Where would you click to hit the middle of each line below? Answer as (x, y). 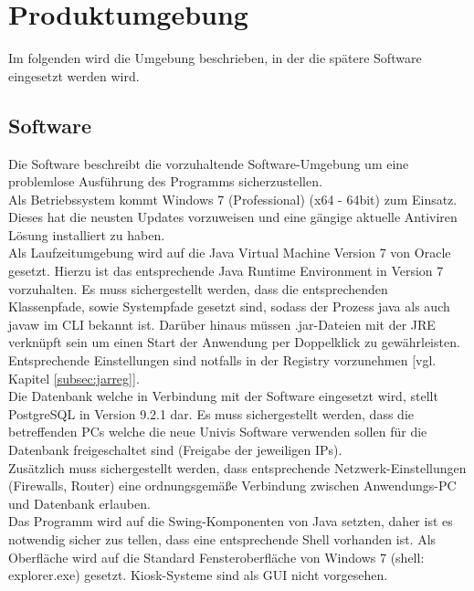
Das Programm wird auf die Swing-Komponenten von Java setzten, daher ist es (231, 521)
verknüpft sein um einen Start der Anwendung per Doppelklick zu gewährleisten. (234, 342)
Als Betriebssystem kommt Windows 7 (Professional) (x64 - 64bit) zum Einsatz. (233, 199)
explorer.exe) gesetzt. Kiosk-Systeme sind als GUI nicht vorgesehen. (198, 575)
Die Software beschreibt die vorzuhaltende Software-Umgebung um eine (209, 163)
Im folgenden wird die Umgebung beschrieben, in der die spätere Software (215, 58)
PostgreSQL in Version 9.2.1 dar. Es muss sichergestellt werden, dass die (211, 413)
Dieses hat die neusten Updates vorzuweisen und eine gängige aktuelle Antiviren (233, 217)
